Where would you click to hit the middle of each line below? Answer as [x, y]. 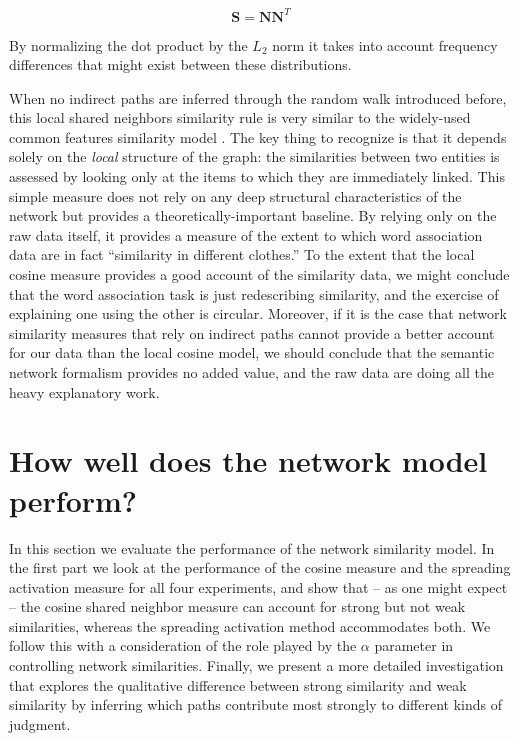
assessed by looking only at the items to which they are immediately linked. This [257, 176]
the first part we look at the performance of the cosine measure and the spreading [260, 567]
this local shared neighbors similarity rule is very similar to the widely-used [240, 117]
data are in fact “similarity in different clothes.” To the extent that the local [242, 254]
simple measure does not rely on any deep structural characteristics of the [235, 195]
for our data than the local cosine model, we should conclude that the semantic [252, 352]
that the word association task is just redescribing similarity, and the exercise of [254, 293]
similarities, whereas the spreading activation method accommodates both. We [250, 625]
